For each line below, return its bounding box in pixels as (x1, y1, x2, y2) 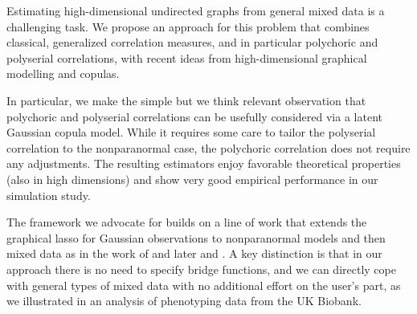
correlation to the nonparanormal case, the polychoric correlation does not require (6, 139, 411, 156)
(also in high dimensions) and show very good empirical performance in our (6, 170, 378, 187)
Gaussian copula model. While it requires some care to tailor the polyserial (6, 124, 376, 141)
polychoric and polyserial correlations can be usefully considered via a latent (6, 108, 382, 124)
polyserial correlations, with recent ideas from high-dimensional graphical (6, 49, 367, 66)
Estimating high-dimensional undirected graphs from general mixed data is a (6, 2, 385, 18)
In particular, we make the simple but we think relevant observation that (6, 92, 366, 108)
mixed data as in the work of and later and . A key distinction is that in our (6, 245, 382, 262)
